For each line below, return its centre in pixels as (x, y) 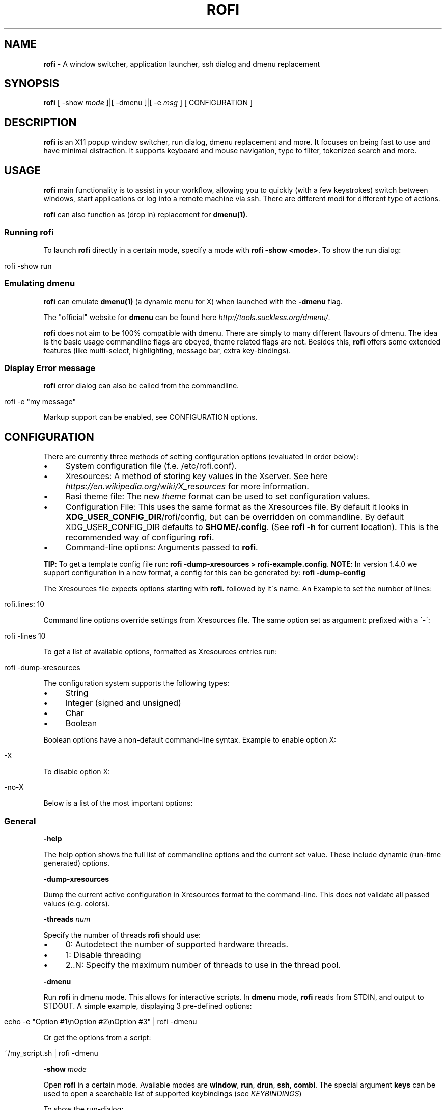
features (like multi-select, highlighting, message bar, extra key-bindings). (167, 350)
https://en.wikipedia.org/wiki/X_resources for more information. (187, 486)
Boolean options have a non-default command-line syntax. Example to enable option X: (190, 740)
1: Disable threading (103, 954)
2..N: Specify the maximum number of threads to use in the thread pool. (203, 964)
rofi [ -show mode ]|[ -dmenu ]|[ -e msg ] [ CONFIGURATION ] (148, 103)
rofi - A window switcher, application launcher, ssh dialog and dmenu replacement (182, 64)
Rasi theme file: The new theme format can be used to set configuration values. (218, 497)
